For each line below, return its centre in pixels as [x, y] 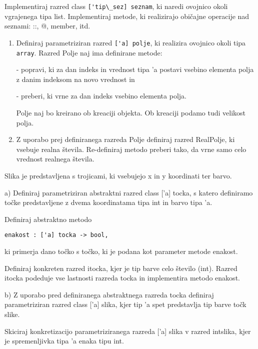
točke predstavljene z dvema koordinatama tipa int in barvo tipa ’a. [108, 202]
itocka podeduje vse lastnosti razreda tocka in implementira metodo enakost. [122, 278]
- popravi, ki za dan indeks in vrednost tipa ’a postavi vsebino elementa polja [135, 69]
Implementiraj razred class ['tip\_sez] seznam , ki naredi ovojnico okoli [116, 6]
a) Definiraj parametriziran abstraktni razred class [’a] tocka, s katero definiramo [129, 192]
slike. [12, 314]
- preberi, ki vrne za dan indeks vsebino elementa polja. [101, 96]
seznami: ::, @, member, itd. [47, 26]
